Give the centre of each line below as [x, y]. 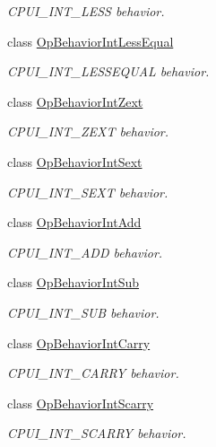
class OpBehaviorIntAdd [74, 222]
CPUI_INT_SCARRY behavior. [97, 433]
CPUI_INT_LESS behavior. [86, 11]
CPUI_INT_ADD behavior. [85, 252]
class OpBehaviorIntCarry [79, 342]
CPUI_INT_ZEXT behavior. [88, 131]
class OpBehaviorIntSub [73, 282]
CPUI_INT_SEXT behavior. [88, 192]
